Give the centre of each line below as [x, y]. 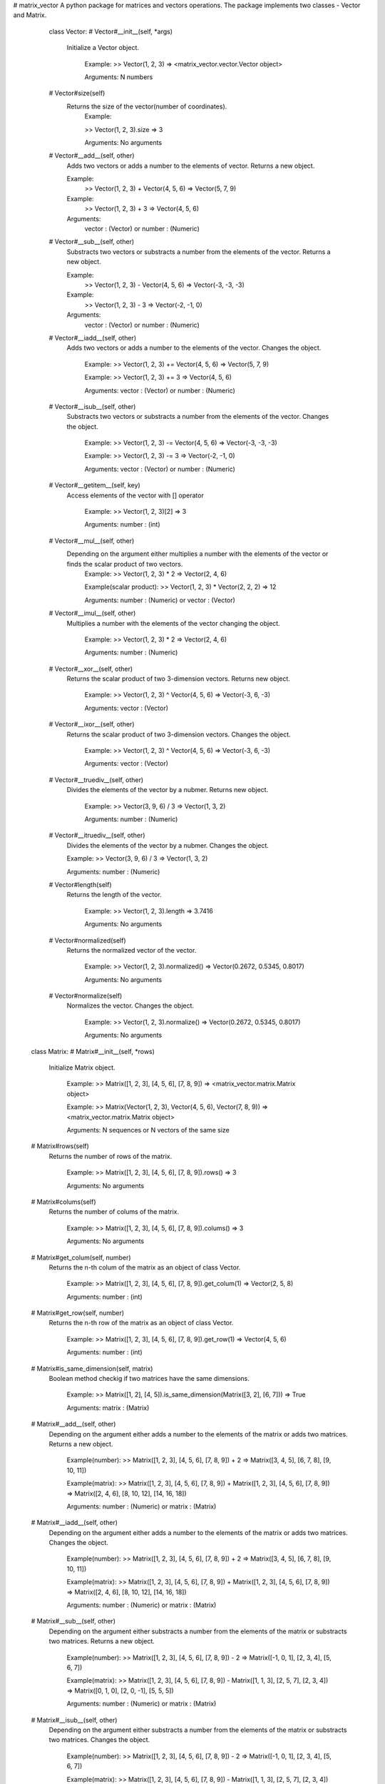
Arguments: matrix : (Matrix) [108, 1408]
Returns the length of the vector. [114, 895]
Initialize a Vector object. [103, 48]
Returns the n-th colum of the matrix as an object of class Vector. [145, 1267]
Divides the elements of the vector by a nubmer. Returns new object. [168, 790]
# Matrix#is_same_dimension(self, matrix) [92, 1368]
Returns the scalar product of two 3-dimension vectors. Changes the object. [179, 734]
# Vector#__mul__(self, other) [92, 541]
